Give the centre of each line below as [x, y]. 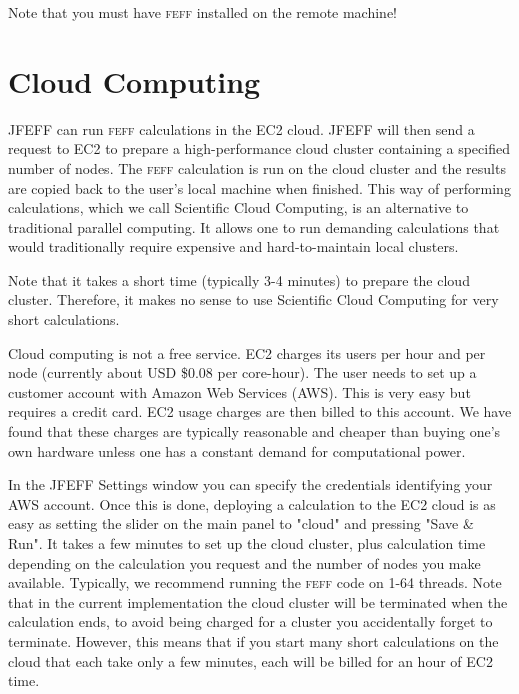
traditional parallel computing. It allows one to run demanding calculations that [254, 226]
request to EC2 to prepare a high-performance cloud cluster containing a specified [259, 148]
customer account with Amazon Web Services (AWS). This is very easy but [239, 391]
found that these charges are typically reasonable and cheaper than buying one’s [254, 431]
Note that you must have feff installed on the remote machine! [203, 12]
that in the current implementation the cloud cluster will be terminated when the [258, 601]
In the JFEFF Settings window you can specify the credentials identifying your [250, 484]
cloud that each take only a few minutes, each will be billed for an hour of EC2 [250, 660]
